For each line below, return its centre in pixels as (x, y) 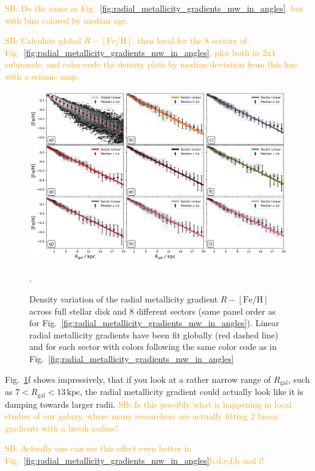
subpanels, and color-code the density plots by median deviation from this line (151, 64)
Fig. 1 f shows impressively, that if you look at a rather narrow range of (138, 379)
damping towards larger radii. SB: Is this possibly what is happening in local (148, 404)
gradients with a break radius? (62, 427)
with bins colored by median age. (67, 20)
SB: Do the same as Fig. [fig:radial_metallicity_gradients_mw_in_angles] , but (154, 8)
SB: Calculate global (43, 40)
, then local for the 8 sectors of (190, 40)
